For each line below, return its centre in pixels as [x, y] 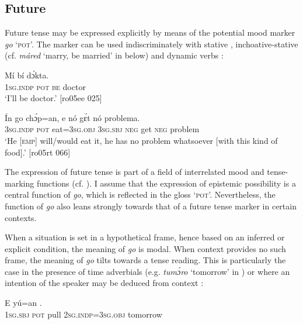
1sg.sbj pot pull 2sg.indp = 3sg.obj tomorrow [83, 314]
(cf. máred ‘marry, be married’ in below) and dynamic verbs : [114, 55]
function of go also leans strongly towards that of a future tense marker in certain [151, 206]
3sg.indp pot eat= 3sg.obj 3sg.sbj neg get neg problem [102, 129]
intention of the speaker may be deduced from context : [104, 283]
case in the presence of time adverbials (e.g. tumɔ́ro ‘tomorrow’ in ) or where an [147, 271]
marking [20, 183]
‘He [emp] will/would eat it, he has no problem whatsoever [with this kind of [141, 140]
